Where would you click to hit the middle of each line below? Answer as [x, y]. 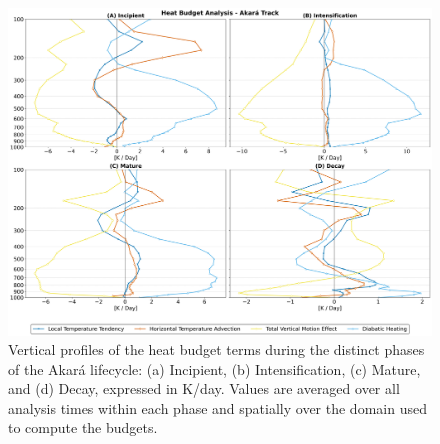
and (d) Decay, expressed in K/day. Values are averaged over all [204, 388]
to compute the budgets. [83, 427]
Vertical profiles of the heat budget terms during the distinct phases [216, 349]
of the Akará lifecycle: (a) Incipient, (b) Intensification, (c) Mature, [214, 368]
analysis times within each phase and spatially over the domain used [217, 407]
